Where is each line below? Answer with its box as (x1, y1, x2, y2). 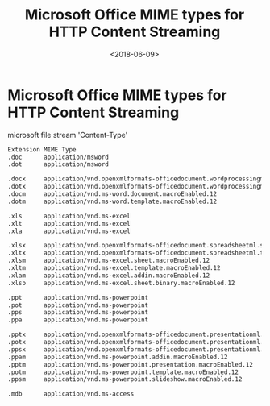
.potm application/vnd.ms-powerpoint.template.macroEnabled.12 (7, 368, 239, 376)
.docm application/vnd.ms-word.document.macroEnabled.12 (7, 190, 218, 198)
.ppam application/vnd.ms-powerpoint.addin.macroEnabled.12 (7, 353, 228, 361)
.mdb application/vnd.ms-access (7, 390, 135, 398)
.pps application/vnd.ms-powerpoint (7, 309, 149, 317)
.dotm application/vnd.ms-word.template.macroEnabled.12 (7, 197, 218, 205)
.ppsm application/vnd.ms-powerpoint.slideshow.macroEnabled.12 (7, 375, 243, 383)
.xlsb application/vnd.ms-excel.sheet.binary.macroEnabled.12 (7, 279, 235, 287)
